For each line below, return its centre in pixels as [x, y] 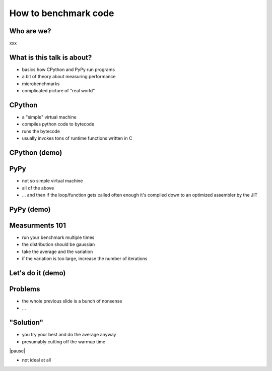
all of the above [38, 188]
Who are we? [30, 31]
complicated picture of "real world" [58, 91]
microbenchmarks [41, 84]
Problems [25, 289]
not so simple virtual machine [52, 181]
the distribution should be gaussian [58, 244]
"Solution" [26, 323]
